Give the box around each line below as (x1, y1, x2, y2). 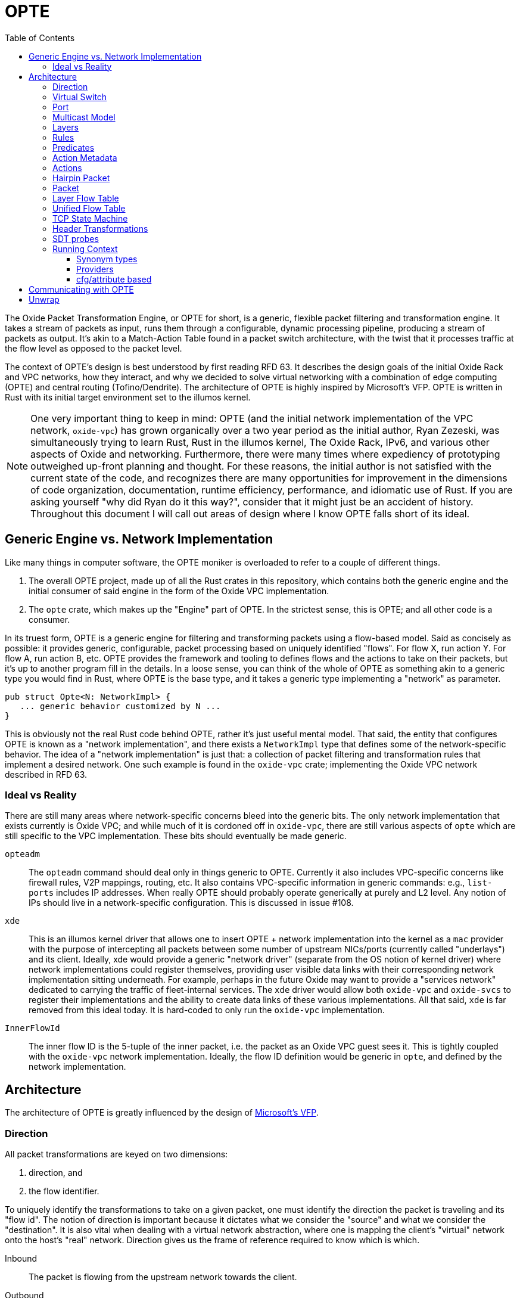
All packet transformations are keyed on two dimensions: (5, 1148, 228, 1159)
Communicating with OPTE (29, 284, 134, 294)
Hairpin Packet (52, 172, 110, 183)
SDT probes (52, 233, 99, 244)
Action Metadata (52, 152, 117, 163)
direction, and (29, 1167, 83, 1178)
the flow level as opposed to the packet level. (5, 343, 182, 353)
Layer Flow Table (52, 192, 119, 203)
